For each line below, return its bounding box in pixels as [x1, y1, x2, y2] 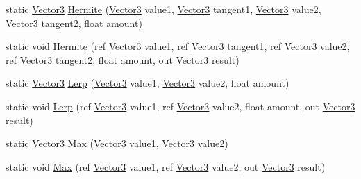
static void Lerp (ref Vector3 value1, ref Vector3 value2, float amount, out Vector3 [6, 99, 355, 113]
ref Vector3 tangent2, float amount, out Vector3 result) [6, 52, 240, 67]
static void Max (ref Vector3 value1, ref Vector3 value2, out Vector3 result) [6, 159, 326, 173]
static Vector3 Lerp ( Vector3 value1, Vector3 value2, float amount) [6, 76, 289, 90]
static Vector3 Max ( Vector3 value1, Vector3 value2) [6, 136, 228, 151]
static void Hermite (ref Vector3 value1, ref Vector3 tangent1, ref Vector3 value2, [6, 39, 350, 53]
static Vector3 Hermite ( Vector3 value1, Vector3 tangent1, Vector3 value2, [6, 2, 321, 16]
